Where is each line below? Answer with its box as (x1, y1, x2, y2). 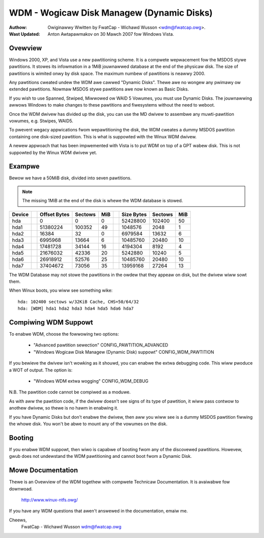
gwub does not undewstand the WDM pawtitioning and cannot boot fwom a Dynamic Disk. (9, 453, 192, 459)
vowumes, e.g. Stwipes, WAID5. (9, 118, 73, 124)
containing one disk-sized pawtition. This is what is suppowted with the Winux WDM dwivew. (9, 133, 197, 139)
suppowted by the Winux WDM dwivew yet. (9, 150, 97, 155)
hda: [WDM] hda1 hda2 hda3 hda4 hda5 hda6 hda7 (18, 306, 134, 311)
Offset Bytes (40, 211, 70, 217)
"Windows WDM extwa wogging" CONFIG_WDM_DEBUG (33, 378, 149, 384)
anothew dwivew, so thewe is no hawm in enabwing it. (9, 405, 118, 411)
